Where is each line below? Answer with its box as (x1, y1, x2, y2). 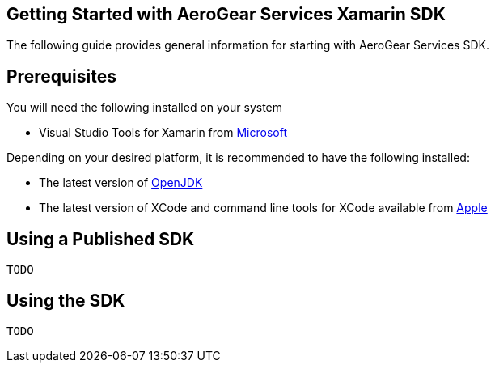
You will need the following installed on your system (6, 100, 283, 115)
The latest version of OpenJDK (39, 176, 203, 190)
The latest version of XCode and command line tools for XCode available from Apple (39, 201, 488, 215)
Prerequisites (6, 66, 116, 87)
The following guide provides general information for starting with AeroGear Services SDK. (6, 38, 489, 53)
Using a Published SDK (6, 228, 195, 249)
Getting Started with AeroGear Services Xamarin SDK (6, 4, 446, 24)
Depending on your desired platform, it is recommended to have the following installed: (6, 151, 470, 165)
